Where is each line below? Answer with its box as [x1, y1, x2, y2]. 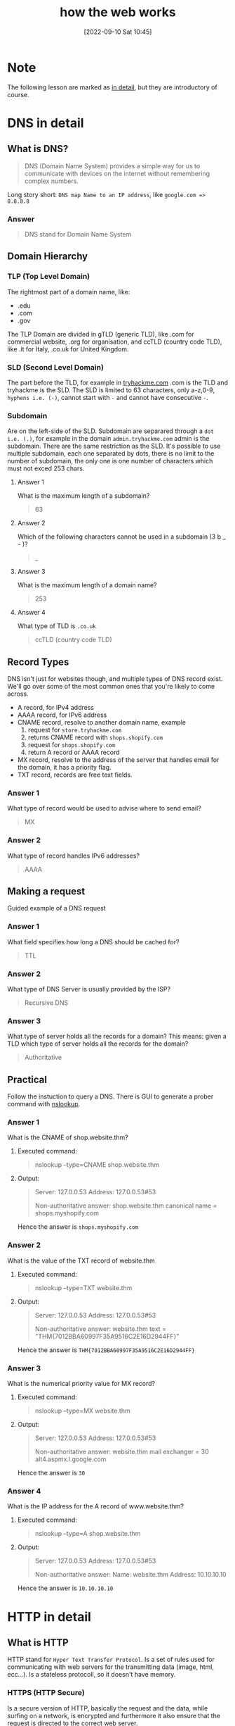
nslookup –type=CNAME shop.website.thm [34, 1161, 160, 1169]
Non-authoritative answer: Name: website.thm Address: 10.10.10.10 [34, 1570, 227, 1579]
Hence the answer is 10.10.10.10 [17, 1584, 114, 1592]
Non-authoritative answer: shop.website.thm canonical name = [34, 1201, 217, 1210]
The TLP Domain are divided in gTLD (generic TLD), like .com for [7, 330, 194, 338]
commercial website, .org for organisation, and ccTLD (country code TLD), [7, 337, 222, 346]
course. [7, 90, 29, 99]
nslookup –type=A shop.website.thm [34, 1530, 141, 1538]
